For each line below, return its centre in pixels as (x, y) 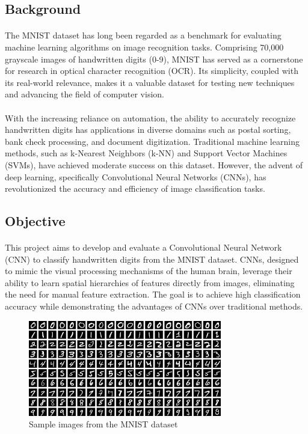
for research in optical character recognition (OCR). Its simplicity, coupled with (152, 71)
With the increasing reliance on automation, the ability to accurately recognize (150, 118)
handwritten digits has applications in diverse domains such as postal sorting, (148, 130)
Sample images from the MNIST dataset (103, 424)
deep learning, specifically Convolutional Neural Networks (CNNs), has (136, 176)
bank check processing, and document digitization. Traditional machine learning (152, 141)
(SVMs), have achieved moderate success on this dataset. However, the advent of (154, 164)
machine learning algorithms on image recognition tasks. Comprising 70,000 (144, 47)
